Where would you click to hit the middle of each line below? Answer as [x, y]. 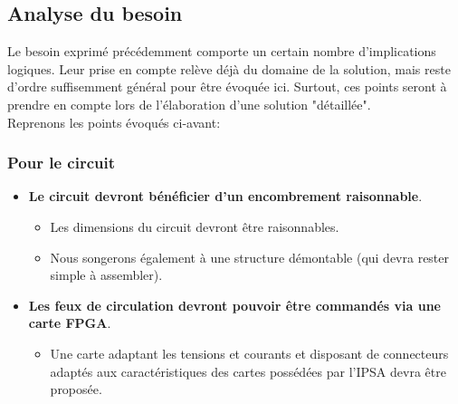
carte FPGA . [70, 323]
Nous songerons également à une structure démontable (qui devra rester [250, 257]
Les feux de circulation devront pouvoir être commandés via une [234, 305]
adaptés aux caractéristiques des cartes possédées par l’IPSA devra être [248, 371]
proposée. [76, 389]
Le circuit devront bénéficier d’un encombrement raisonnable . [225, 196]
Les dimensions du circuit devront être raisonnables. [195, 226]
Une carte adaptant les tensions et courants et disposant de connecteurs [249, 353]
